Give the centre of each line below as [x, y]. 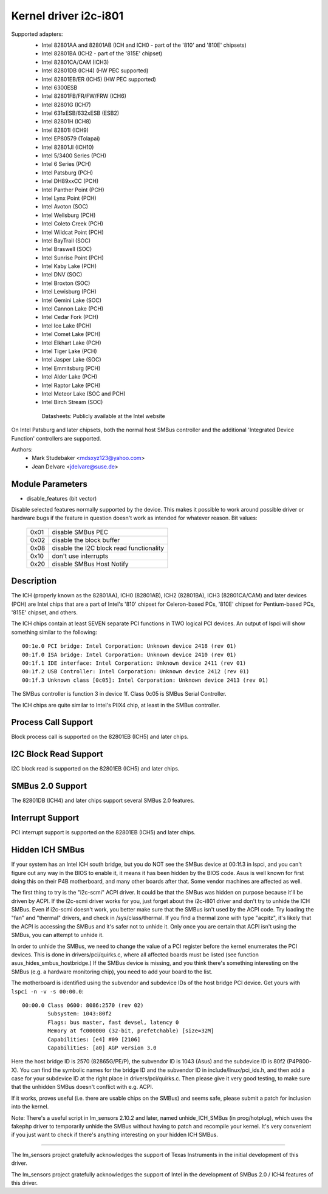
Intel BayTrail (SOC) [66, 241]
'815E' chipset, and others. [45, 612]
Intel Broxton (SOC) [66, 283]
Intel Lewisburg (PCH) [69, 292]
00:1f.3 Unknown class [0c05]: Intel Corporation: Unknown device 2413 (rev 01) [145, 680]
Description [34, 581]
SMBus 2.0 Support [49, 786]
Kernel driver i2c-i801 [67, 16]
